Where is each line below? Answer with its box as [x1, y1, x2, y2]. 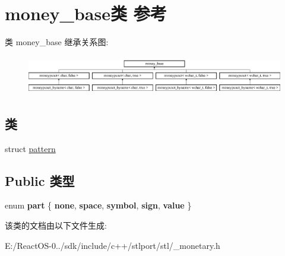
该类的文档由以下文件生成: [5, 219, 107, 231]
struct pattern [5, 142, 56, 154]
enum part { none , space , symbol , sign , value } [5, 199, 192, 211]
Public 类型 [5, 171, 75, 189]
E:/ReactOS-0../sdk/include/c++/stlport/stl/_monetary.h [5, 239, 220, 251]
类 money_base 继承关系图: [5, 36, 109, 48]
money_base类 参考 [5, 1, 167, 26]
